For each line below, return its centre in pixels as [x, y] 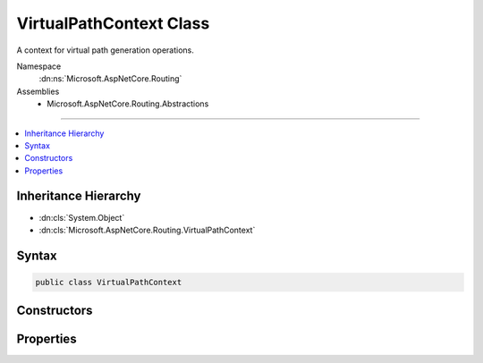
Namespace [39, 66]
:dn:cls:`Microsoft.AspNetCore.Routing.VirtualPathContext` [147, 230]
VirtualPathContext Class [113, 23]
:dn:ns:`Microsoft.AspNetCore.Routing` [110, 79]
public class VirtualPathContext [109, 282]
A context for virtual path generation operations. [105, 50]
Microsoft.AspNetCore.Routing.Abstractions [128, 104]
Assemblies [38, 91]
